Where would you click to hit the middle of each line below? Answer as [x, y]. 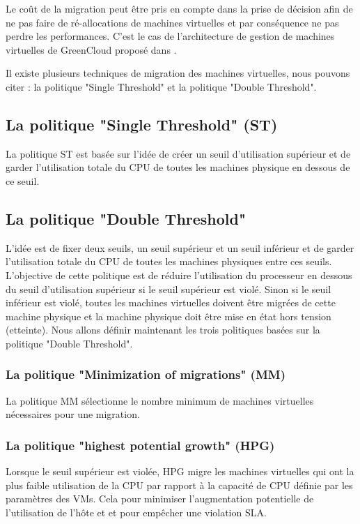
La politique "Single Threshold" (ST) [142, 124]
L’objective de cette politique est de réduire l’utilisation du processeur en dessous [179, 275]
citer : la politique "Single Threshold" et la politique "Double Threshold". [161, 86]
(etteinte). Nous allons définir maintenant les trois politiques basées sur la [163, 330]
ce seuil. [23, 180]
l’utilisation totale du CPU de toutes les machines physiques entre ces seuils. [169, 261]
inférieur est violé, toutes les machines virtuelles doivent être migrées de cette [171, 302]
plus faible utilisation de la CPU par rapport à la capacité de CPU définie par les [179, 485]
